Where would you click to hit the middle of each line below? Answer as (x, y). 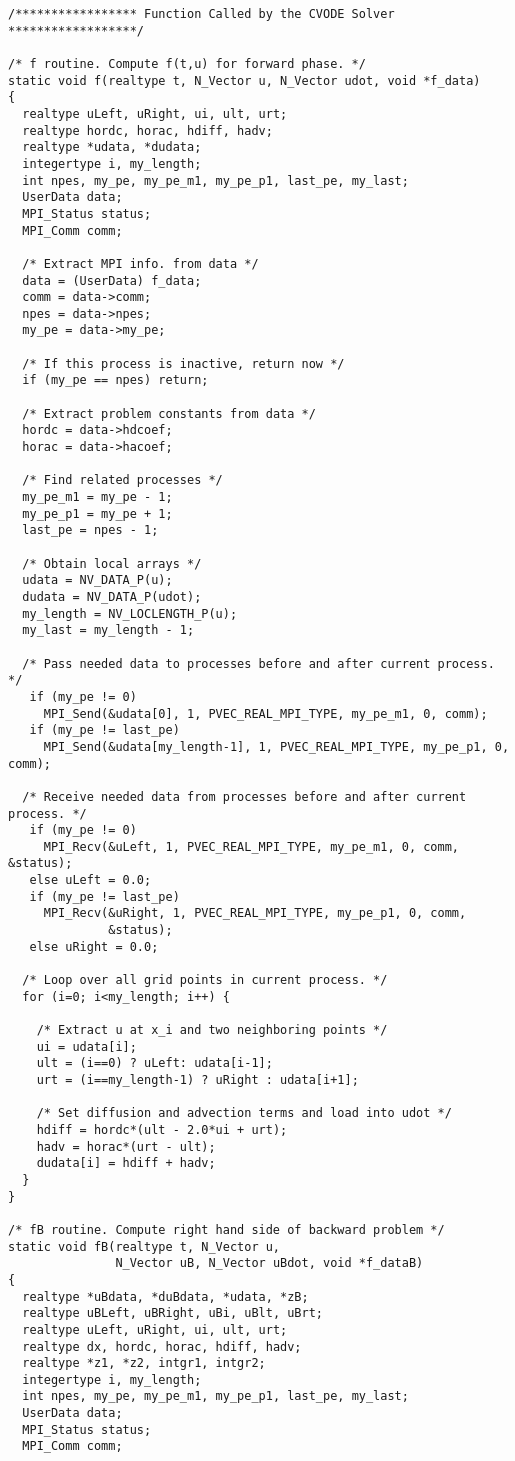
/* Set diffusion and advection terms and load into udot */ (244, 1113)
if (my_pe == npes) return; (115, 380)
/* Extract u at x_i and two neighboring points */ (212, 1030)
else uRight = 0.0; (94, 946)
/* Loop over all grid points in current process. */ (205, 980)
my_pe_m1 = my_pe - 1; (97, 497)
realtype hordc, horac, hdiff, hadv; (147, 130)
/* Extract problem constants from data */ (169, 413)
